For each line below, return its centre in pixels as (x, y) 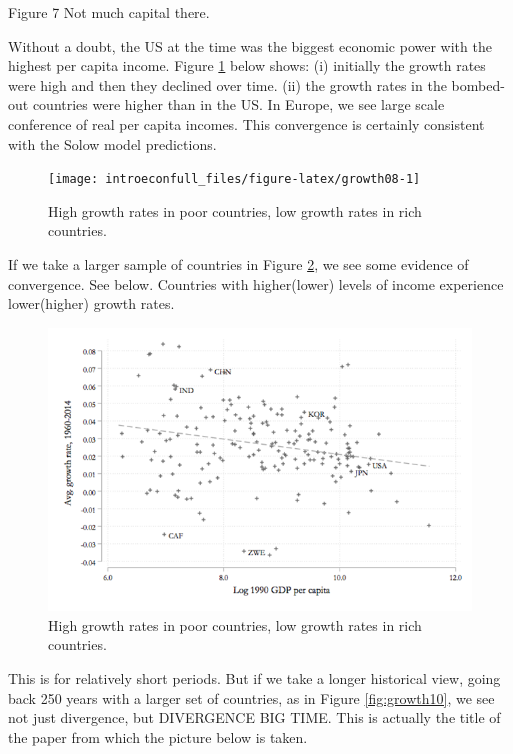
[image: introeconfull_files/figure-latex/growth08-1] (234, 179)
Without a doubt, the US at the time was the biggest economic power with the (250, 45)
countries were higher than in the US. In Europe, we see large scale (238, 104)
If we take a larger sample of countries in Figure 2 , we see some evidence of (238, 264)
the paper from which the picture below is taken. (158, 736)
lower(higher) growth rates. (91, 303)
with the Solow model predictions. (112, 143)
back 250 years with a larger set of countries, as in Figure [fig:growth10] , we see (251, 697)
